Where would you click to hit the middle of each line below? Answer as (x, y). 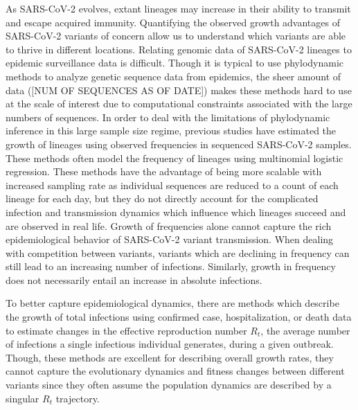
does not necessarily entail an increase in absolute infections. (134, 279)
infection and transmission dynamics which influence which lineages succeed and (176, 212)
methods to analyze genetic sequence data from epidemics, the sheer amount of (173, 76)
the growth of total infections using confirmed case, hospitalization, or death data (179, 317)
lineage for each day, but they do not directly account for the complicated (162, 198)
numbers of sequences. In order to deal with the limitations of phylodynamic (168, 117)
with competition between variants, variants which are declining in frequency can (178, 252)
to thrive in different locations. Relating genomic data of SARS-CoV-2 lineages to (179, 49)
